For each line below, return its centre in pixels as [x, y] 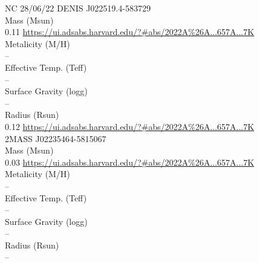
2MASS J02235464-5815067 [56, 138]
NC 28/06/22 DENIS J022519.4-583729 [78, 8]
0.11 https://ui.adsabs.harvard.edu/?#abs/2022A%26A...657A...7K [129, 32]
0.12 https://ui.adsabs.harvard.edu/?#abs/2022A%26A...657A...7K [129, 126]
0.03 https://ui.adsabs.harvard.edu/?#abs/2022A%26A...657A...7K [129, 162]
